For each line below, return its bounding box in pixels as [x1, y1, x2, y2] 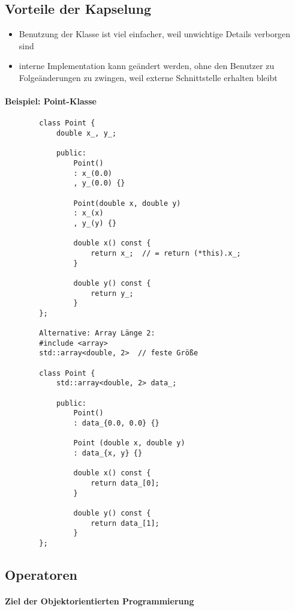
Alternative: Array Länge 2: [39, 329, 155, 338]
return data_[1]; [91, 519, 159, 528]
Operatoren [5, 565, 77, 583]
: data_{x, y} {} [73, 449, 143, 458]
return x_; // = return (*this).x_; [91, 248, 241, 257]
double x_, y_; [56, 129, 117, 138]
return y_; [91, 289, 134, 298]
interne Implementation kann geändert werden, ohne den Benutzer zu [19, 59, 275, 72]
